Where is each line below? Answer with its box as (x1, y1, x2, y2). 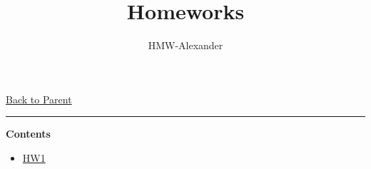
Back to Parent (6, 91, 72, 106)
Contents (6, 126, 51, 141)
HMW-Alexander (148, 38, 223, 53)
